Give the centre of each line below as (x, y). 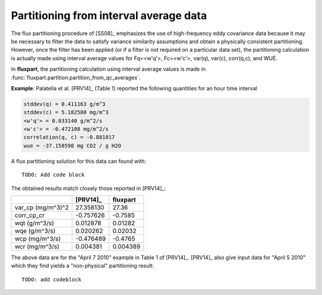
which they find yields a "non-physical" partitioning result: (83, 266)
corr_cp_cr (30, 215)
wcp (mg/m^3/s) (38, 238)
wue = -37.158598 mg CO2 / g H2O (72, 145)
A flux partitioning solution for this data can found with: (78, 161)
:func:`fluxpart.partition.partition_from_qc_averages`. (76, 77)
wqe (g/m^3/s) (35, 231)
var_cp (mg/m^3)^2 (42, 207)
